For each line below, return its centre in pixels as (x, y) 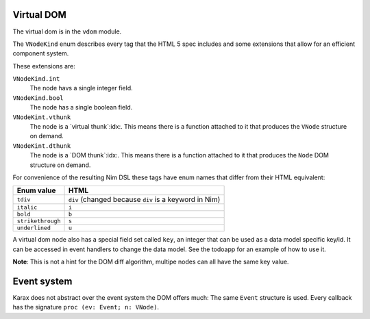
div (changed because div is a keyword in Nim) (144, 200)
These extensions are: (44, 66)
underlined (34, 228)
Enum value (36, 190)
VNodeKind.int (36, 79)
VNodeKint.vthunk (42, 117)
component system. (41, 53)
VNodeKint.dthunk (42, 146)
